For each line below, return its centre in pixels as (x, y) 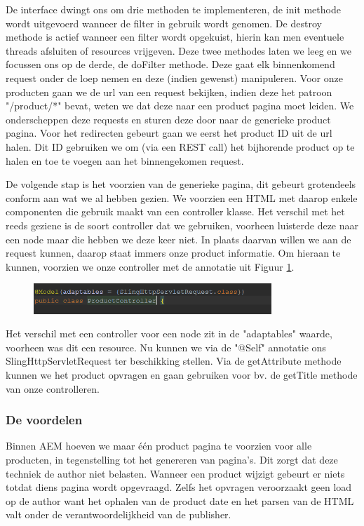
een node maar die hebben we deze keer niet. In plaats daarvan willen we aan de (178, 239)
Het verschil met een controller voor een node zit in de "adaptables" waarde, (169, 333)
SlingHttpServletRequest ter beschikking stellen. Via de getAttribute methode (174, 361)
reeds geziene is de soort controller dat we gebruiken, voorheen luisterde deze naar (182, 225)
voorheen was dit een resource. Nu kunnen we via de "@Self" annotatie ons (166, 347)
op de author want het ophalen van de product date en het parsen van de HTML (180, 500)
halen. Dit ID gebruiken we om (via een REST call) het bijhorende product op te (180, 146)
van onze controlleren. (53, 388)
